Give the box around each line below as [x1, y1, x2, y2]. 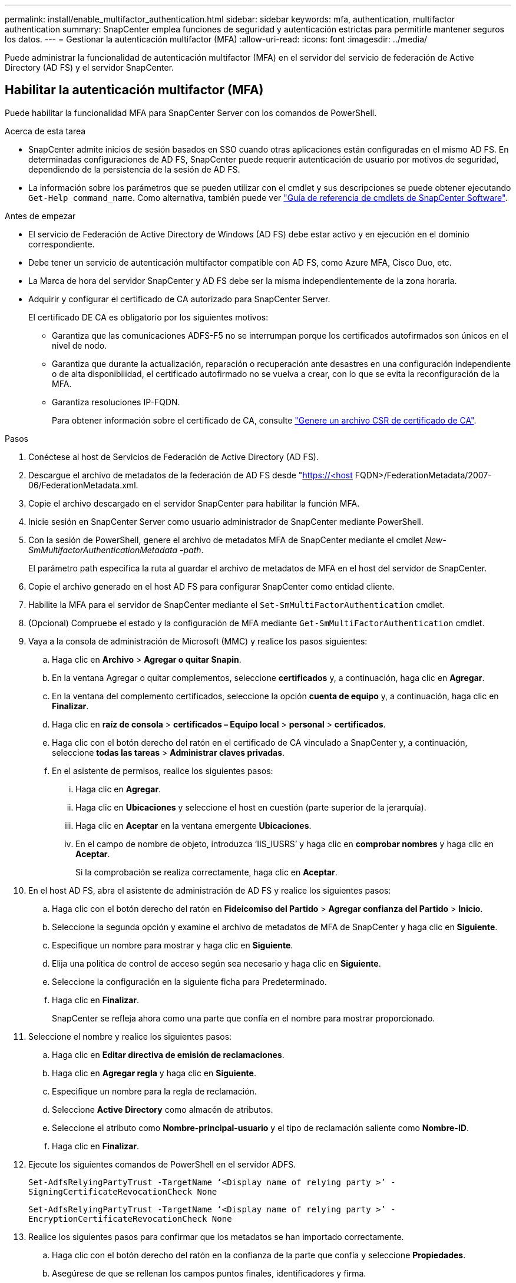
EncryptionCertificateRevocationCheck [28, 1213, 207, 1224]
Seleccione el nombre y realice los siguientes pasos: [28, 1031, 232, 1041]
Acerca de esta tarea [5, 125, 86, 136]
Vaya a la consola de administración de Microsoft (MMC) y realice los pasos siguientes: [28, 636, 368, 646]
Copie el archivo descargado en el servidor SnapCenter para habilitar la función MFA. [28, 498, 360, 508]
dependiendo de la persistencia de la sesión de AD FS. [28, 164, 240, 174]
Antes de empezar [5, 210, 76, 221]
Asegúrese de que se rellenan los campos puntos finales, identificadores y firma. [52, 1268, 366, 1278]
